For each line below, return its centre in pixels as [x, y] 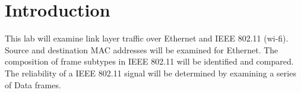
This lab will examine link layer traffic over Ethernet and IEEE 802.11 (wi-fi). [147, 38]
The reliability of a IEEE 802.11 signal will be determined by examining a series [150, 73]
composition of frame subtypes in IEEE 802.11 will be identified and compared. [149, 61]
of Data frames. [33, 84]
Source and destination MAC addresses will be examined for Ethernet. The [142, 49]
